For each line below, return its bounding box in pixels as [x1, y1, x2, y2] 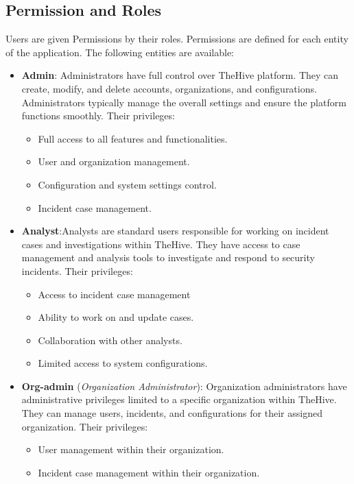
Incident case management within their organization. [38, 465, 260, 479]
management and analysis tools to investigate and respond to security [21, 250, 315, 265]
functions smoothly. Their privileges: [21, 108, 175, 123]
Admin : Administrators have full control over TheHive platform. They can [21, 68, 339, 82]
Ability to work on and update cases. [38, 310, 194, 324]
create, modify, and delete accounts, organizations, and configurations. [21, 81, 317, 95]
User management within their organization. [38, 442, 224, 457]
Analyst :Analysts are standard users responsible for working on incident [21, 223, 329, 238]
